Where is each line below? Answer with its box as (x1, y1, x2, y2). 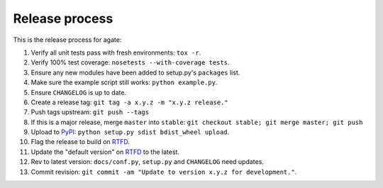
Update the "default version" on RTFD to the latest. (30, 148, 180, 156)
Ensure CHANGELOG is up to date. (30, 88, 127, 96)
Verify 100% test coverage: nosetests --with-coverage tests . (30, 58, 230, 67)
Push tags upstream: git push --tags (30, 108, 149, 116)
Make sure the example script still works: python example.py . (30, 78, 218, 87)
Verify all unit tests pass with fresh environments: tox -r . (30, 48, 201, 57)
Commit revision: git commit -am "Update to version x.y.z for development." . (30, 167, 297, 176)
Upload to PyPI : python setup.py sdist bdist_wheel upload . (30, 128, 230, 136)
